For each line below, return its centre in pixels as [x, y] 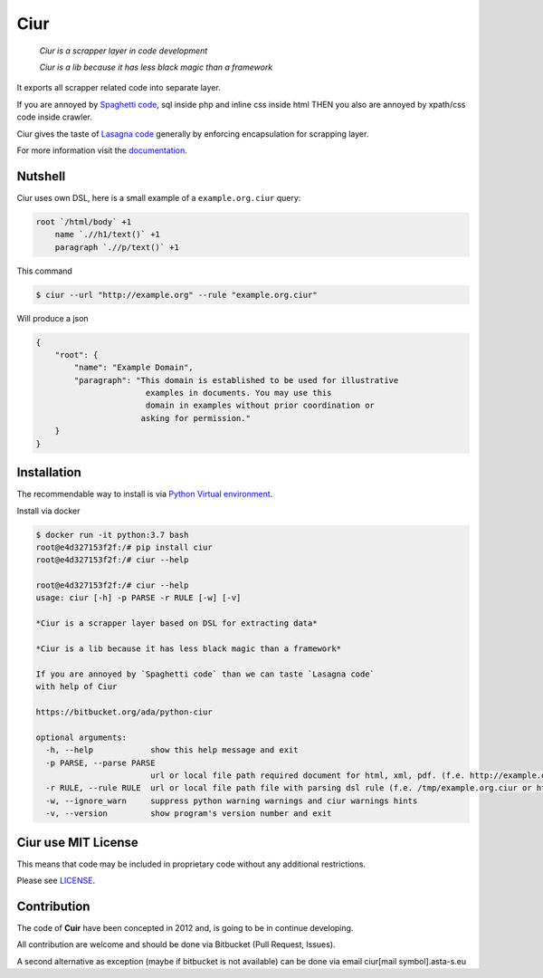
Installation [49, 472]
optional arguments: [81, 737]
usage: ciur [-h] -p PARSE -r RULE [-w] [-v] [138, 598]
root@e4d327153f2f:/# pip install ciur [124, 547]
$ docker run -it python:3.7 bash [112, 535]
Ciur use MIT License [78, 842]
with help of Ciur [76, 687]
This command [44, 271]
